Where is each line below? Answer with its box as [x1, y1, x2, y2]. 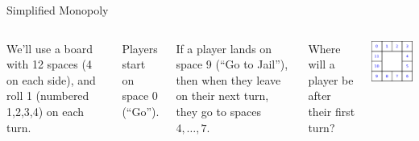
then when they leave [176, 71, 281, 88]
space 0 [122, 87, 158, 104]
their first [308, 102, 355, 119]
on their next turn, [176, 87, 269, 104]
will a [308, 56, 335, 73]
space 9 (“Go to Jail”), [176, 56, 288, 73]
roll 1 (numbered [6, 87, 89, 104]
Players [122, 39, 158, 56]
